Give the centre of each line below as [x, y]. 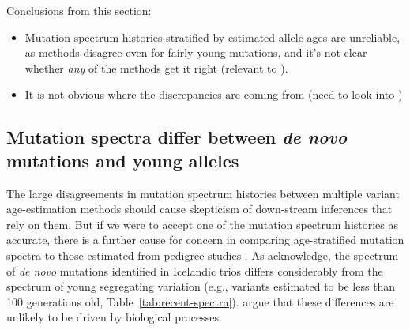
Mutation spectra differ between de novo [177, 137]
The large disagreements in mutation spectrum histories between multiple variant [203, 193]
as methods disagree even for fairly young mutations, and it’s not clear [196, 52]
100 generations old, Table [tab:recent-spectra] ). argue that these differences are [200, 301]
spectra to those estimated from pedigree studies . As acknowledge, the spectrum [203, 255]
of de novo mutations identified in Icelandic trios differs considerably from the [195, 270]
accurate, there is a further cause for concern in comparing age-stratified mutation [205, 240]
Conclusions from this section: [79, 10]
